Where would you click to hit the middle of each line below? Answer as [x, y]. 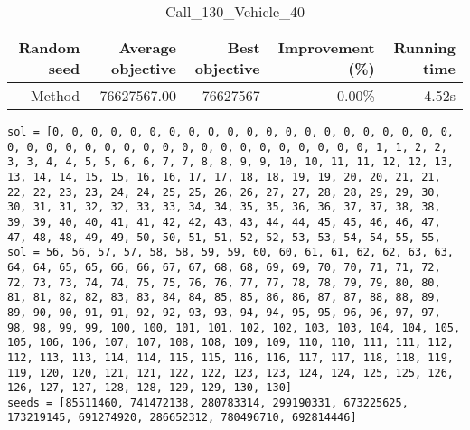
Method [55, 95]
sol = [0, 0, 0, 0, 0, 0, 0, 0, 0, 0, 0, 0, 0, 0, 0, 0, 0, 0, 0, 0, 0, [230, 132]
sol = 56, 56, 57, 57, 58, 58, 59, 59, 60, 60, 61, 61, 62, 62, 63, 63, [230, 252]
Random [49, 47]
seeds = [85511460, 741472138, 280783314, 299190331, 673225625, [208, 402]
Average [148, 47]
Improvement [326, 47]
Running [424, 47]
